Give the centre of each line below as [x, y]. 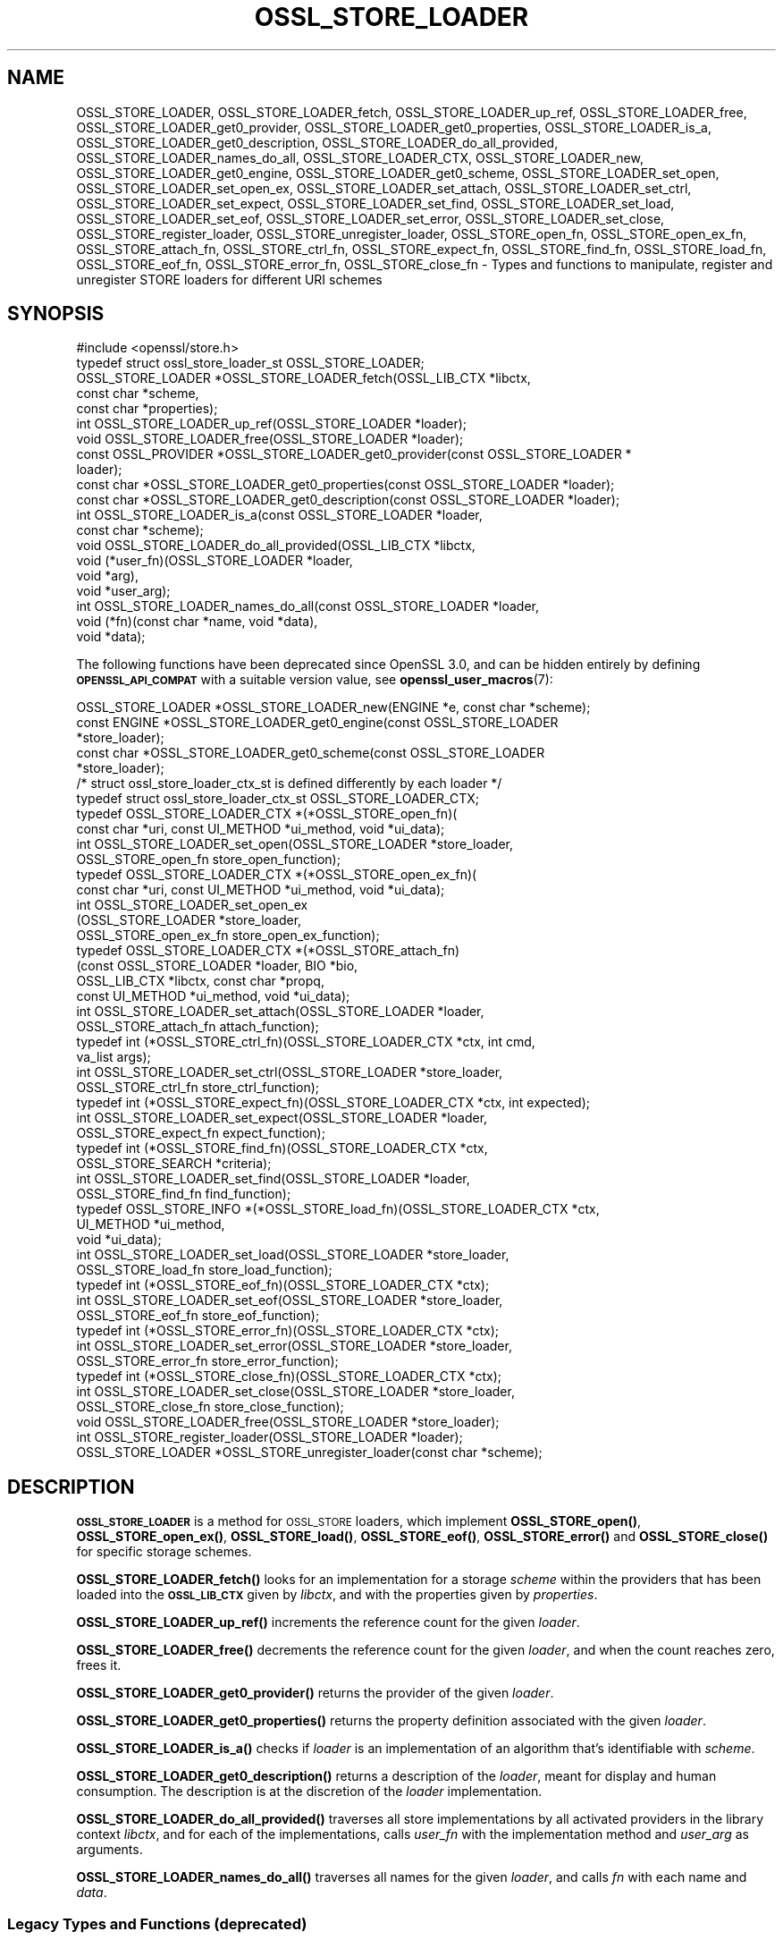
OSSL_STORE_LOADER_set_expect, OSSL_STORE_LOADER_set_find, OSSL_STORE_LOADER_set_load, [375, 203]
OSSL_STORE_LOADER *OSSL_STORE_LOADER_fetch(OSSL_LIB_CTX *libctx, [303, 378]
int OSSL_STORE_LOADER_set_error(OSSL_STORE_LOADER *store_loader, [294, 1346]
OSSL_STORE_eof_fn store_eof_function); [198, 1316]
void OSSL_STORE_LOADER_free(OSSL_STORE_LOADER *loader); [270, 439]
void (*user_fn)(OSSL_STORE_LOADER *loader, [215, 561]
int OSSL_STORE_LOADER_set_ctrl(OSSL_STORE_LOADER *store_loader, [290, 1072]
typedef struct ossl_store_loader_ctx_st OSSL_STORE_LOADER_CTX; [278, 799]
